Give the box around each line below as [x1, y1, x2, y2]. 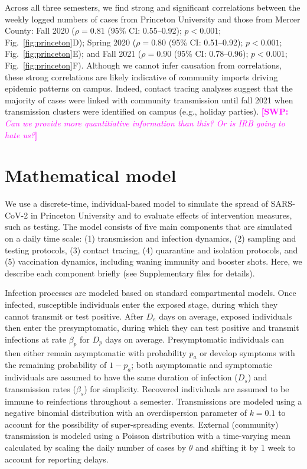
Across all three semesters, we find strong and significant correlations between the [5, 1, 301, 13]
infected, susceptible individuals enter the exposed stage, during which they [5, 298, 278, 310]
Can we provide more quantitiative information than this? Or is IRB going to [5, 116, 285, 129]
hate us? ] [5, 128, 38, 141]
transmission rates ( [5, 382, 76, 395]
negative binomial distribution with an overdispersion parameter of [5, 406, 247, 419]
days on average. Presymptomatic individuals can [105, 333, 285, 345]
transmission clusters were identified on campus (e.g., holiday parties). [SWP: [5, 105, 289, 118]
